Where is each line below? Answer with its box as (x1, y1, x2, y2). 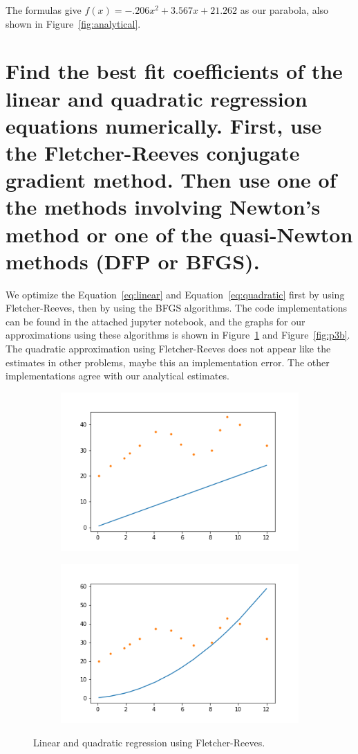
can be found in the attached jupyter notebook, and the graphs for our (6, 314, 305, 328)
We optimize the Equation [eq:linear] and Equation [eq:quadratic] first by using (6, 287, 345, 301)
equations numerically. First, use (6, 111, 322, 139)
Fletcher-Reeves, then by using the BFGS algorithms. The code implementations (6, 300, 347, 315)
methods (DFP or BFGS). (6, 246, 260, 275)
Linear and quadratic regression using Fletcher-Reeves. (33, 735, 265, 749)
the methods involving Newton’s (6, 192, 321, 221)
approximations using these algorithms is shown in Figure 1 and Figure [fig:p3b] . (6, 327, 350, 342)
